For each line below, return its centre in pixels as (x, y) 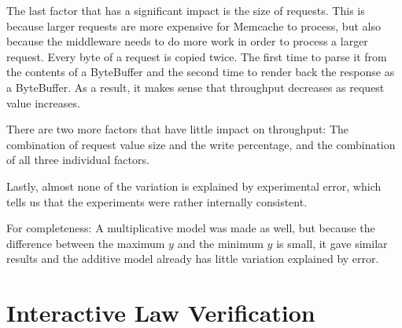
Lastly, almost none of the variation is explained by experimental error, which (194, 186)
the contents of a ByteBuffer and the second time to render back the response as (201, 72)
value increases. (43, 102)
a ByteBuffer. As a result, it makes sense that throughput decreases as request (195, 87)
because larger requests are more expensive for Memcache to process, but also (194, 26)
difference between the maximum (86, 243)
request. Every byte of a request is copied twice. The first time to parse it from (197, 56)
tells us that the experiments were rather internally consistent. (157, 201)
